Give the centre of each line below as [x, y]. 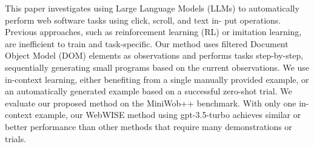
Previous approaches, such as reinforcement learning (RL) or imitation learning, [153, 32]
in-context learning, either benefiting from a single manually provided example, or [157, 79]
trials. [16, 138]
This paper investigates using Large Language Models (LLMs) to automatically [152, 8]
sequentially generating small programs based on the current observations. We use [157, 67]
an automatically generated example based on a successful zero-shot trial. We [149, 91]
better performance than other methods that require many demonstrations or [149, 126]
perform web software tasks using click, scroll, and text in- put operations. [143, 20]
